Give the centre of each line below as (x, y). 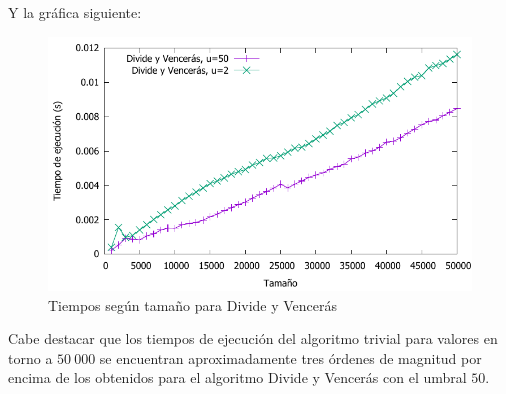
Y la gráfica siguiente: (75, 12)
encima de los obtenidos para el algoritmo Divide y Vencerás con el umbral (237, 377)
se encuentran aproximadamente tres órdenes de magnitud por (290, 357)
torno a (30, 357)
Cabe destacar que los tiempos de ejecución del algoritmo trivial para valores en (253, 338)
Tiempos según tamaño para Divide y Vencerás (193, 304)
